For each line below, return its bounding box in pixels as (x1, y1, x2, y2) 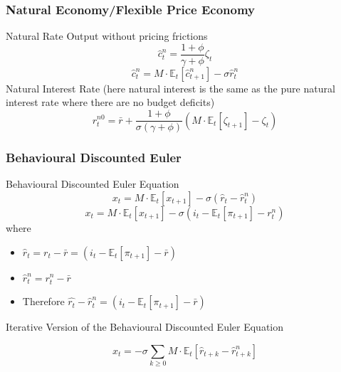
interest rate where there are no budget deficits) (6, 95, 215, 110)
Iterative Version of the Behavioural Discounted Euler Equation (6, 319, 284, 334)
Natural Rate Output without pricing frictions (6, 28, 208, 43)
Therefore (22, 294, 65, 309)
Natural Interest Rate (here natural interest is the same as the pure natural (6, 80, 335, 95)
